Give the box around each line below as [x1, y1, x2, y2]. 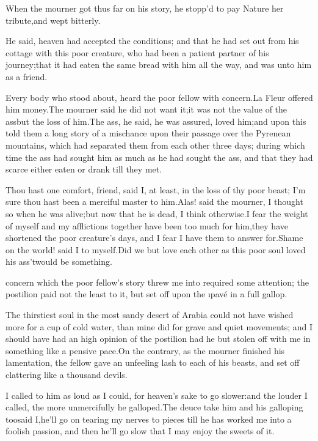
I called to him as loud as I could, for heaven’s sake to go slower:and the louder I [5, 388, 308, 401]
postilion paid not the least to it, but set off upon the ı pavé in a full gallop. [5, 287, 287, 300]
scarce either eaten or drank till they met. [5, 163, 162, 176]
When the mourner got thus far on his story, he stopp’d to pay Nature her [5, 2, 284, 14]
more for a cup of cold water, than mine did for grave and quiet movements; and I [5, 320, 313, 333]
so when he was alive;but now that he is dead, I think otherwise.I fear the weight [5, 207, 308, 220]
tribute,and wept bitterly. [5, 13, 101, 26]
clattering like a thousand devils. [5, 368, 128, 381]
